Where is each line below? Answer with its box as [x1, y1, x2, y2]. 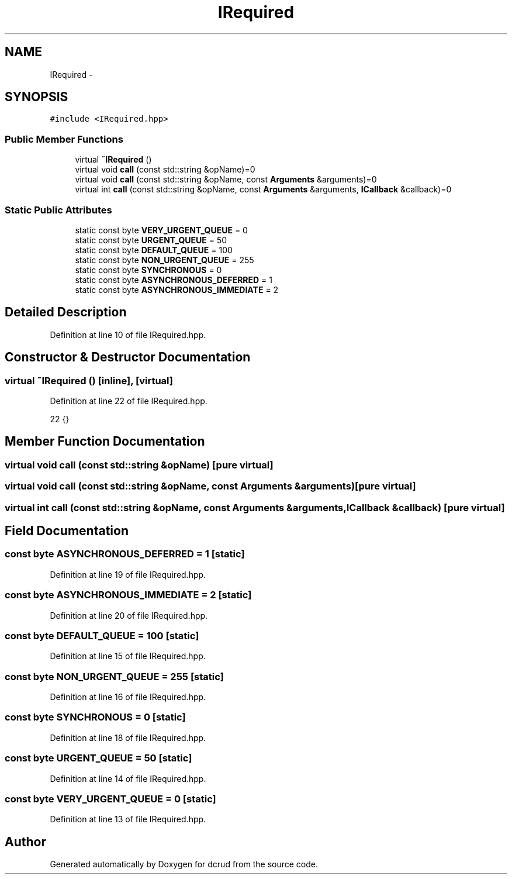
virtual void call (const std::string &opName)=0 [75, 164, 255, 175]
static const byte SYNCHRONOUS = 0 [75, 264, 222, 275]
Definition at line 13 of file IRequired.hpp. [50, 814, 206, 825]
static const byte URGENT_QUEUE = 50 [75, 235, 227, 245]
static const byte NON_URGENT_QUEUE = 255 [75, 254, 254, 265]
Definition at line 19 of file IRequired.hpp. [50, 569, 206, 580]
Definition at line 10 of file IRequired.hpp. [50, 329, 206, 340]
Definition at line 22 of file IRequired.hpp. [50, 396, 207, 406]
